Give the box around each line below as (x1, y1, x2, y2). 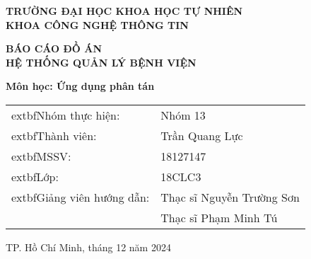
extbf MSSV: (11, 147, 71, 164)
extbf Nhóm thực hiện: (11, 106, 120, 123)
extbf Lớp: (11, 168, 59, 185)
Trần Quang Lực (160, 127, 243, 144)
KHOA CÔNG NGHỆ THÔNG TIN (6, 17, 189, 32)
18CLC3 (160, 168, 201, 185)
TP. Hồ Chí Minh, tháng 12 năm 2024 (6, 239, 171, 254)
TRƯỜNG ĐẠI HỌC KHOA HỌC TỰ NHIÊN (6, 4, 243, 18)
